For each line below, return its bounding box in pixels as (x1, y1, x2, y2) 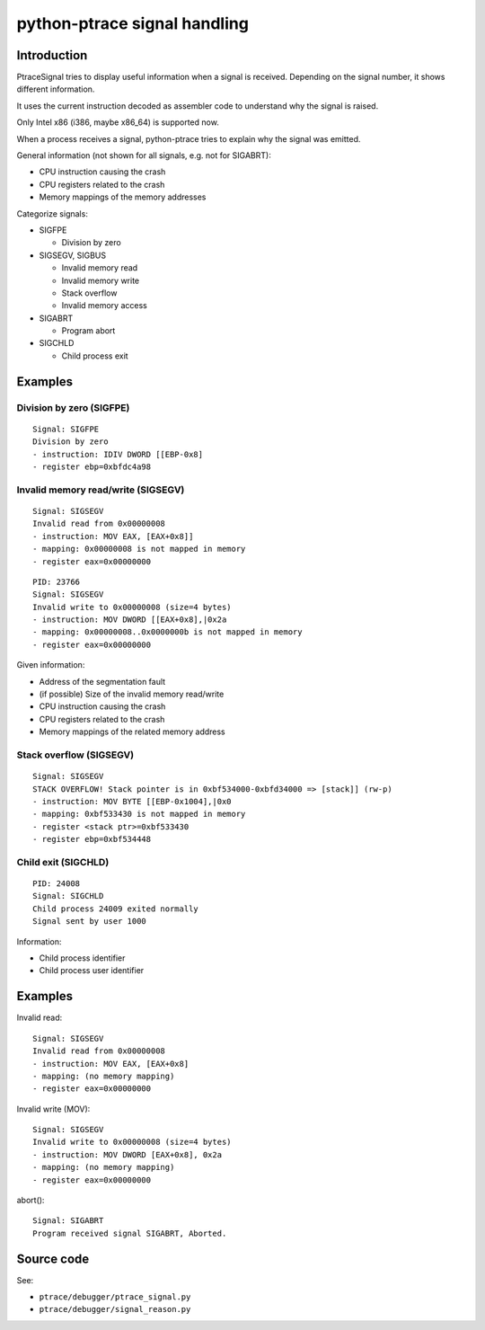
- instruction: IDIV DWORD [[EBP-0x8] (32, 449, 204, 459)
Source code (16, 1251, 90, 1266)
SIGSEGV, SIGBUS (39, 250, 107, 261)
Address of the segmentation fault (39, 676, 166, 687)
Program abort (61, 325, 116, 336)
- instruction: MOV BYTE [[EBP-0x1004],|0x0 (32, 796, 233, 806)
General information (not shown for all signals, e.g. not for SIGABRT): (16, 150, 271, 161)
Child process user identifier (39, 965, 145, 976)
